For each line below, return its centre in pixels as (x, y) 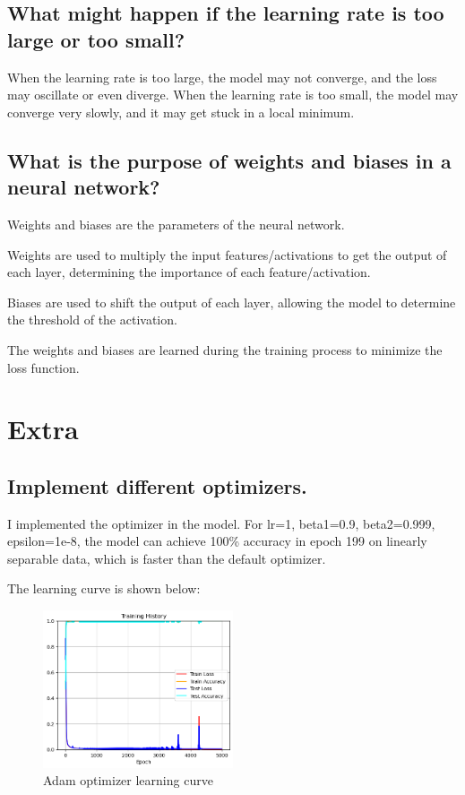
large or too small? (96, 39)
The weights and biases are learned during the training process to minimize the (225, 349)
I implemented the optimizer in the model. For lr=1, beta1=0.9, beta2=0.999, (221, 523)
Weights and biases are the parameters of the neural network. (176, 224)
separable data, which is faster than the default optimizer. (167, 558)
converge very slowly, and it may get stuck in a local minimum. (181, 112)
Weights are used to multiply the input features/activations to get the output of (227, 254)
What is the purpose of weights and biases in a (229, 160)
